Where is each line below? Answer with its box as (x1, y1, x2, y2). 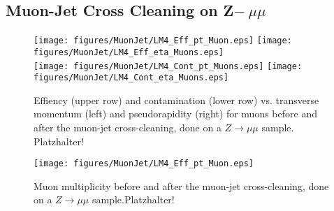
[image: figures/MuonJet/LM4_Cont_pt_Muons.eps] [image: (34, 61, 303, 71)
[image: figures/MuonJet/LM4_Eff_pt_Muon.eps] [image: (34, 36, 292, 46)
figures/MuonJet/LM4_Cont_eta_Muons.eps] (34, 73, 229, 83)
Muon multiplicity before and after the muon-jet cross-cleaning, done (34, 178, 329, 193)
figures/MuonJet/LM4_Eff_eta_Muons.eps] (34, 47, 224, 57)
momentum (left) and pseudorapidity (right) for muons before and (34, 106, 317, 121)
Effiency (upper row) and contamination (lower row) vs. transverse (34, 92, 319, 107)
